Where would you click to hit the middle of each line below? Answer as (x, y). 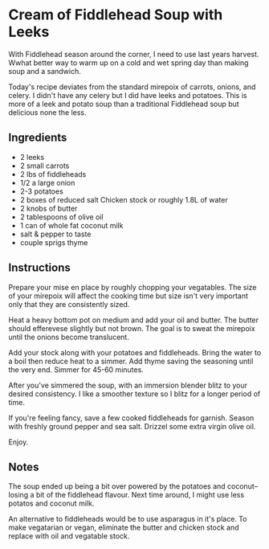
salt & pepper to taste (55, 234)
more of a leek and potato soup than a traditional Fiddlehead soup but (124, 104)
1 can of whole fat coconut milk (71, 225)
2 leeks (32, 157)
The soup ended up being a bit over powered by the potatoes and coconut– (133, 486)
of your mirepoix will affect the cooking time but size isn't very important (128, 296)
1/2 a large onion (47, 182)
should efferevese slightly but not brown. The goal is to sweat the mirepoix (132, 328)
